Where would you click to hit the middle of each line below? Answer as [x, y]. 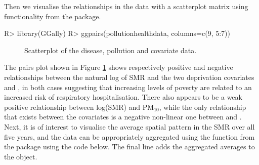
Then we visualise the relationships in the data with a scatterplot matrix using [126, 6]
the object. [21, 156]
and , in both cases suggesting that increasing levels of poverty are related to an [128, 87]
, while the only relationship [203, 107]
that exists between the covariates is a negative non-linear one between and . [123, 117]
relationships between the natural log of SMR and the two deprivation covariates [129, 77]
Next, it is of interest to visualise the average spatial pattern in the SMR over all [129, 126]
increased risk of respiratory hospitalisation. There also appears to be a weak [123, 97]
